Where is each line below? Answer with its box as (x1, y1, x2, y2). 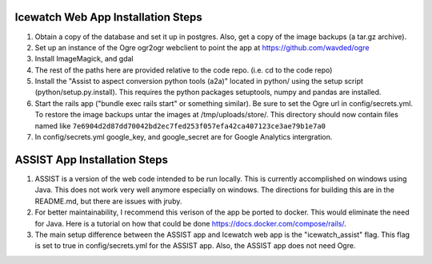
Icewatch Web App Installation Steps (14, 10, 203, 24)
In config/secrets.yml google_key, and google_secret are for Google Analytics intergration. (34, 132, 333, 142)
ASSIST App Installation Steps (14, 152, 168, 167)
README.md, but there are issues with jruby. (34, 196, 182, 206)
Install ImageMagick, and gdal (34, 54, 134, 64)
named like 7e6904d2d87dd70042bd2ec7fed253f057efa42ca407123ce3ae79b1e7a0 (34, 120, 326, 131)
